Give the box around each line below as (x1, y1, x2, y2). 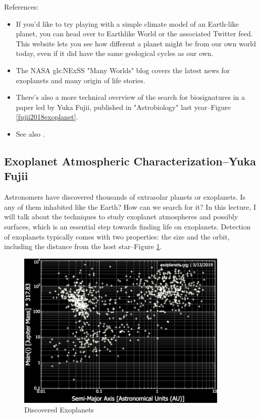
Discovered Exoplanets (24, 404, 94, 415)
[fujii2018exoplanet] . (16, 111, 78, 122)
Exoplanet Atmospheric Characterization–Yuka (4, 153, 256, 168)
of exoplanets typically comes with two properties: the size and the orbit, (4, 231, 230, 242)
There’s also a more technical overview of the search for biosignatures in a (16, 92, 245, 102)
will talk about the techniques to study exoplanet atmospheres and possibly (4, 211, 238, 222)
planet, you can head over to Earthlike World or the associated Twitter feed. (16, 28, 253, 39)
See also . (16, 128, 45, 139)
